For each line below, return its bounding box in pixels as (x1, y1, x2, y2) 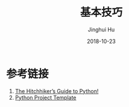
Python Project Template (14, 94, 77, 101)
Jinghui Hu (87, 25, 115, 33)
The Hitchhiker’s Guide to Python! (14, 87, 99, 94)
